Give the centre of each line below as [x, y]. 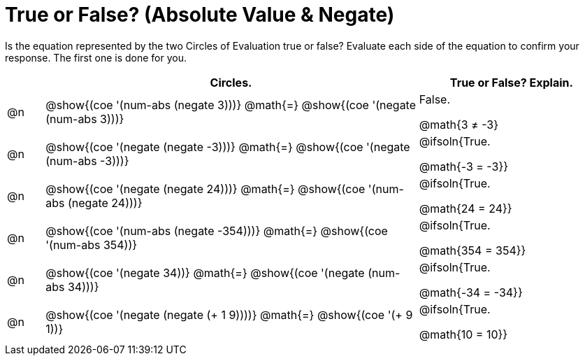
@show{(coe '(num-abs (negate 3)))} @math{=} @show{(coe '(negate [231, 105]
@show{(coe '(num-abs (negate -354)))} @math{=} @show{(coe [217, 231]
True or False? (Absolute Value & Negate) [200, 15]
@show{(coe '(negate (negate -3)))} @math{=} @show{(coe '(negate [228, 147]
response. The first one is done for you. [96, 57]
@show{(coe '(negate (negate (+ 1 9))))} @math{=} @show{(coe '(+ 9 [229, 314]
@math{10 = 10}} [463, 334]
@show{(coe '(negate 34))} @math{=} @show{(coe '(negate [205, 272]
